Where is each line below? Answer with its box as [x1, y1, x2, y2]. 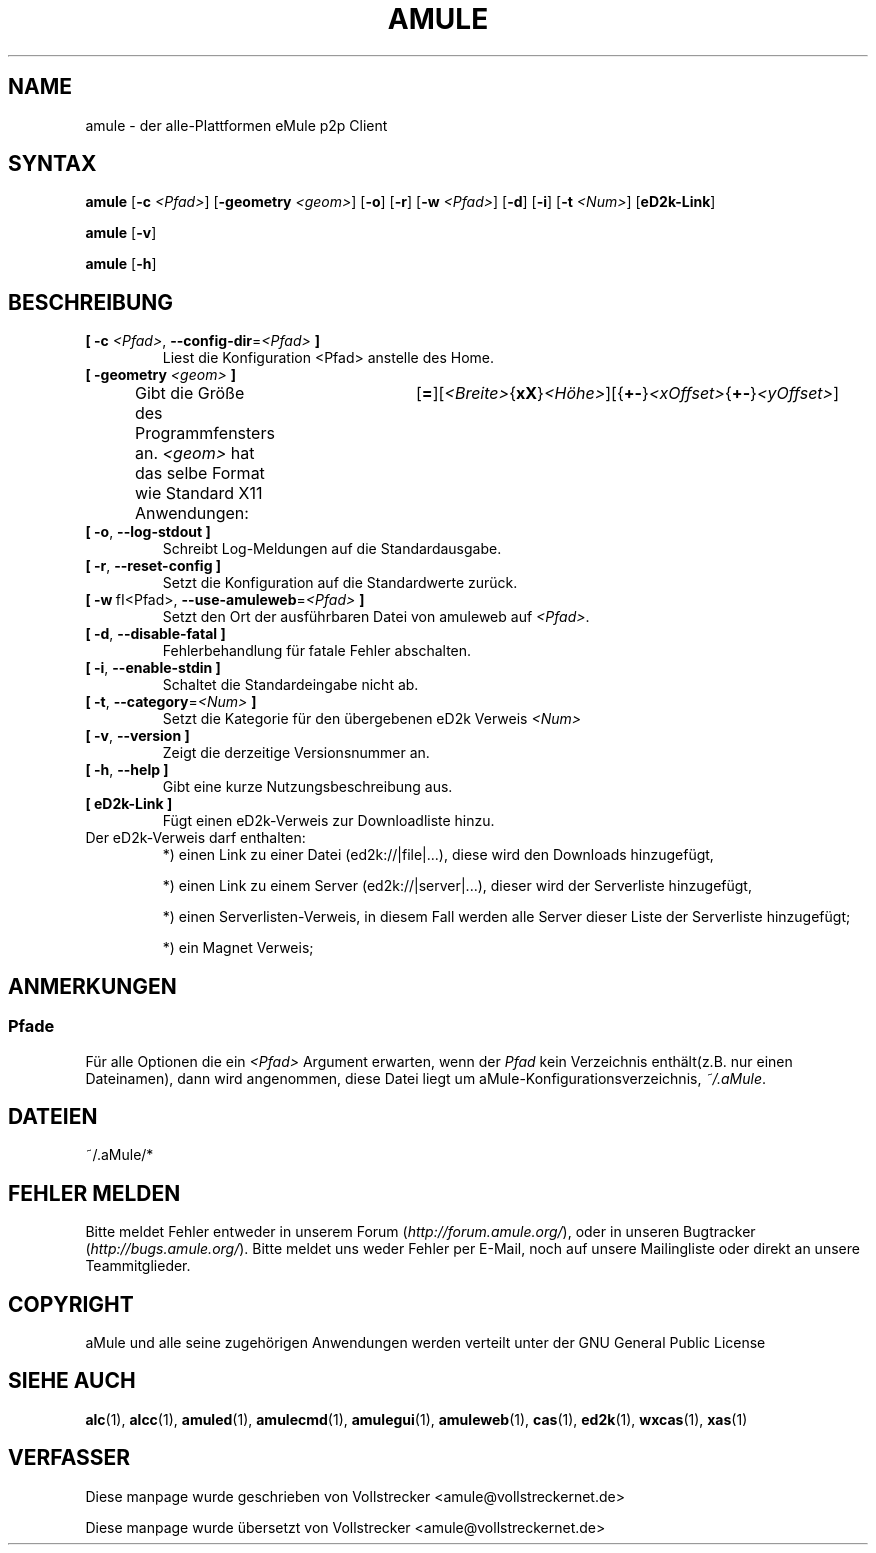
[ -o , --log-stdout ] [85, 523, 211, 541]
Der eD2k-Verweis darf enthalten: [85, 829, 306, 847]
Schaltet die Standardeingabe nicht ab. [162, 676, 419, 694]
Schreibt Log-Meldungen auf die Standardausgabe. [162, 540, 502, 558]
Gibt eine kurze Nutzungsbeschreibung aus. [162, 778, 453, 796]
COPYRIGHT [8, 1291, 134, 1317]
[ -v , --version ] [85, 727, 190, 745]
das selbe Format [134, 463, 265, 484]
